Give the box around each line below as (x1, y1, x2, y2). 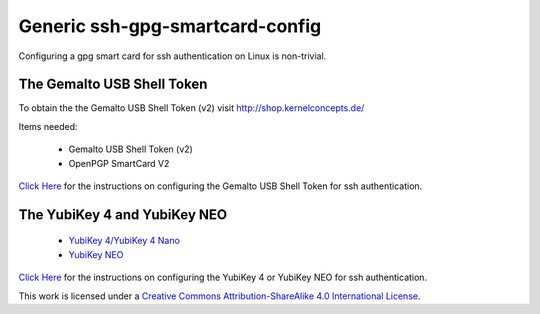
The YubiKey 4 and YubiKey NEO (18, 206, 228, 223)
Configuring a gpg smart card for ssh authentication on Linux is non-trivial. (18, 50, 327, 62)
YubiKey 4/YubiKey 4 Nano (68, 235, 180, 247)
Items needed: (18, 120, 79, 132)
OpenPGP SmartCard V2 (68, 157, 170, 169)
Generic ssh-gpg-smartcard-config (18, 15, 322, 37)
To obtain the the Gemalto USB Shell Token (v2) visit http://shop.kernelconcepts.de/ (18, 102, 365, 114)
